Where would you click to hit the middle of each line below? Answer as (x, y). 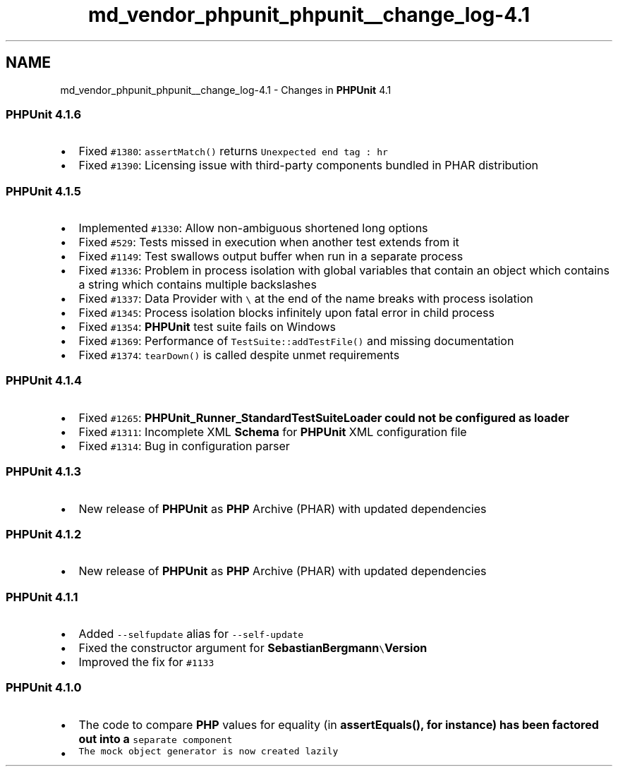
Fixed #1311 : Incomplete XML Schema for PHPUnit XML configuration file (273, 432)
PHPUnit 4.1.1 (42, 597)
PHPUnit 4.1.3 (44, 472)
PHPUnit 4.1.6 (44, 114)
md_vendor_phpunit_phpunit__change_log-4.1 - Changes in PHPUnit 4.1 (226, 90)
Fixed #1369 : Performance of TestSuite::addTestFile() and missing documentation (296, 341)
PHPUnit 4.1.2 (44, 534)
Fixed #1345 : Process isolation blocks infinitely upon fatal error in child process (286, 313)
